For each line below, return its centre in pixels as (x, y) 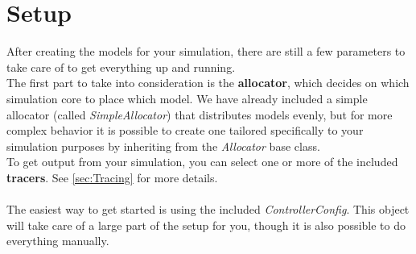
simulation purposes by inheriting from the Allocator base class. (163, 146)
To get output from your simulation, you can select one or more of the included (202, 162)
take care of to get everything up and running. (121, 67)
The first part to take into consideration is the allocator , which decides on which (208, 83)
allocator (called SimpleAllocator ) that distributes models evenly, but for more (200, 114)
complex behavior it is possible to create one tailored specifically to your (185, 130)
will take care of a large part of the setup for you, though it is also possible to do (206, 225)
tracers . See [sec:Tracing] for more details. (112, 177)
